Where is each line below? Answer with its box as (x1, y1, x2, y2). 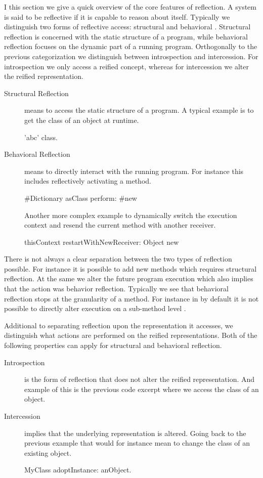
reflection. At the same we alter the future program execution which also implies (4, 273, 253, 284)
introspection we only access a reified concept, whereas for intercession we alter (4, 61, 249, 71)
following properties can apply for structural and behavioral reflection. (4, 340, 222, 351)
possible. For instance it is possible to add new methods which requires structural (4, 263, 257, 274)
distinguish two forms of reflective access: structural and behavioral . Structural (4, 21, 251, 32)
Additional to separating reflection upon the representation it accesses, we (4, 320, 233, 330)
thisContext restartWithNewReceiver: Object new (24, 236, 179, 247)
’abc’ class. (24, 132, 58, 142)
